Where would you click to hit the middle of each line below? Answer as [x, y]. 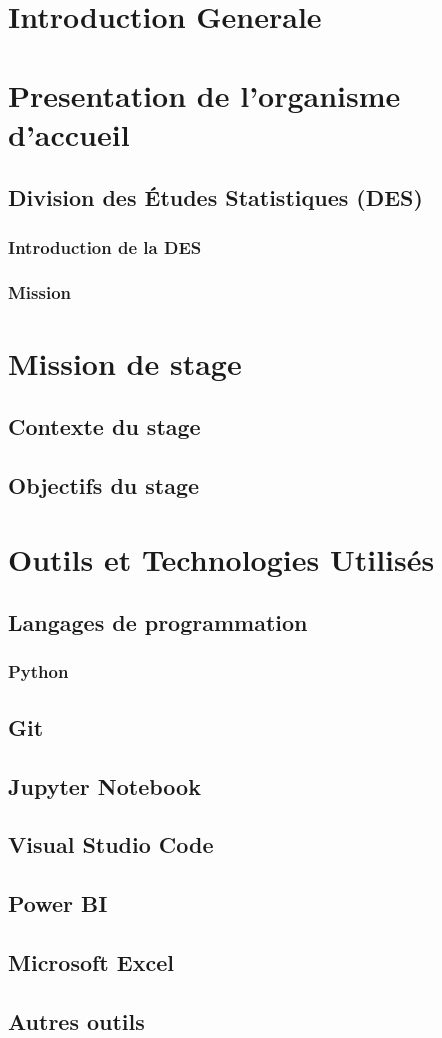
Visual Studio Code [111, 844]
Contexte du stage [104, 426]
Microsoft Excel [91, 961]
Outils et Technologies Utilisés [221, 558]
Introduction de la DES [105, 246]
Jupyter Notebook [104, 785]
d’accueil [69, 133]
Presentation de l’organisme [204, 94]
